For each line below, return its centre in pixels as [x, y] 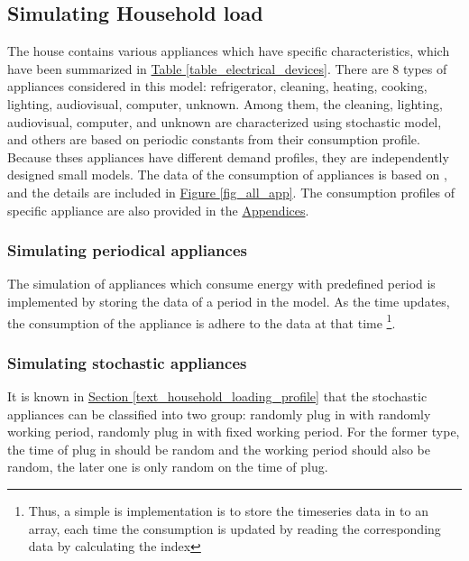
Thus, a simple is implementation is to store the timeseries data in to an [228, 510]
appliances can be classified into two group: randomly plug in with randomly [219, 414]
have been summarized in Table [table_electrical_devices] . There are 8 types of [227, 68]
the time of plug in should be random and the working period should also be [219, 449]
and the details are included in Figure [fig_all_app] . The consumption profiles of [231, 192]
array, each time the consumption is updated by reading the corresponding [234, 528]
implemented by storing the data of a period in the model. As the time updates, [229, 301]
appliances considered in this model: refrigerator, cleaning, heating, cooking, [217, 86]
